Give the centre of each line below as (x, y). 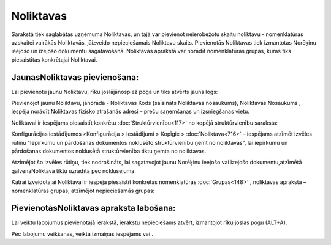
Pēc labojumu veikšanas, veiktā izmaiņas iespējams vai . (82, 234)
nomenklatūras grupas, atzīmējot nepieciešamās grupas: (83, 191)
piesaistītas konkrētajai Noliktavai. (54, 60)
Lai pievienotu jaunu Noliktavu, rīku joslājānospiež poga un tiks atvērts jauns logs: (115, 92)
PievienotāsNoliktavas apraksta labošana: (93, 208)
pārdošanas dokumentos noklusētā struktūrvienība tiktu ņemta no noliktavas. (109, 151)
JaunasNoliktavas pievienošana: (75, 77)
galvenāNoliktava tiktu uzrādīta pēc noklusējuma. (74, 170)
